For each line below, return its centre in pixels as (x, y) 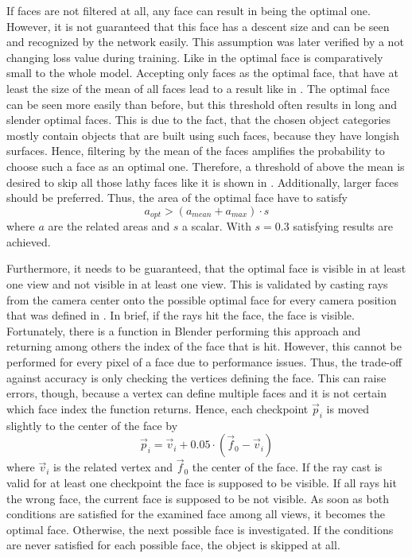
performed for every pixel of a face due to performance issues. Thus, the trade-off (204, 361)
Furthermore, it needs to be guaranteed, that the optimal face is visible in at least (206, 268)
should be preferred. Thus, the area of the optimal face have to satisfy (177, 198)
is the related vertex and (113, 467)
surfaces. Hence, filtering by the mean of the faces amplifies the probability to (196, 151)
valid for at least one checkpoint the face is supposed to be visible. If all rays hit (202, 482)
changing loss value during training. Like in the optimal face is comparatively (195, 57)
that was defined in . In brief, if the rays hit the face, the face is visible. (181, 315)
